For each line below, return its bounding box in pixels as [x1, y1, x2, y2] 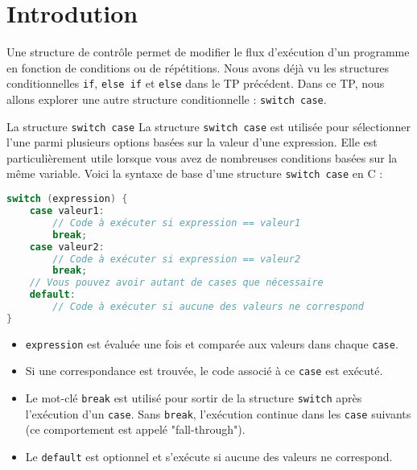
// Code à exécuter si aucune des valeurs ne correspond [52, 301, 364, 312]
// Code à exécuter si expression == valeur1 [52, 216, 301, 229]
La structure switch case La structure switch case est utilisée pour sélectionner [6, 117, 411, 134]
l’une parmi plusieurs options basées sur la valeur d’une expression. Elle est [6, 134, 378, 150]
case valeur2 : [29, 241, 105, 253]
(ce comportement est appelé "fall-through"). [25, 421, 246, 438]
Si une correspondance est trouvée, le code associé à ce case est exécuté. [25, 362, 383, 379]
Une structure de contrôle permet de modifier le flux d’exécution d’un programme [6, 43, 410, 60]
